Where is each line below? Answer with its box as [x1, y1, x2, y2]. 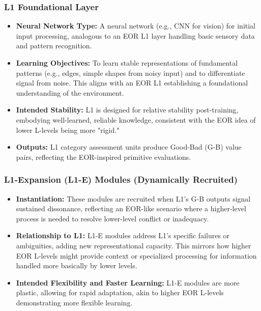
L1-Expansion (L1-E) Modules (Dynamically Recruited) [4, 173, 238, 186]
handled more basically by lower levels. [16, 260, 137, 271]
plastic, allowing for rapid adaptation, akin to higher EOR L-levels [16, 287, 224, 298]
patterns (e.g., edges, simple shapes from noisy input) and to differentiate [16, 67, 245, 78]
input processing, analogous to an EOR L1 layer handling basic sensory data [16, 30, 255, 41]
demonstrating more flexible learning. [16, 297, 133, 307]
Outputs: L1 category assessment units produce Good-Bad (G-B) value [16, 142, 242, 152]
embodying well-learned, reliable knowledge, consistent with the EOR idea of [16, 114, 256, 125]
